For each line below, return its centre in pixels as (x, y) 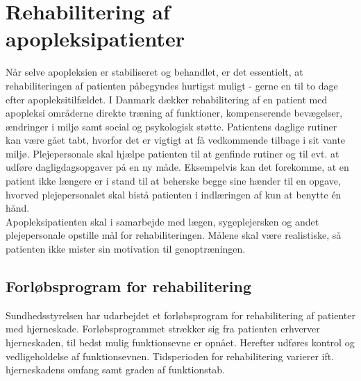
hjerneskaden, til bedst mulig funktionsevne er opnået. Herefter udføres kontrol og (180, 342)
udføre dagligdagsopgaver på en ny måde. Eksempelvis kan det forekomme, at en (177, 167)
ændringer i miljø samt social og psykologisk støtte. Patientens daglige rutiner (171, 126)
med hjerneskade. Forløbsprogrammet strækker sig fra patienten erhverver (163, 329)
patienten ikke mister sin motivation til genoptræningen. (126, 249)
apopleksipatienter (95, 39)
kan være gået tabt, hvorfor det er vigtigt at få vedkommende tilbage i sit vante (176, 140)
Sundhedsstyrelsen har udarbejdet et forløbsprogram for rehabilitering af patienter (181, 315)
